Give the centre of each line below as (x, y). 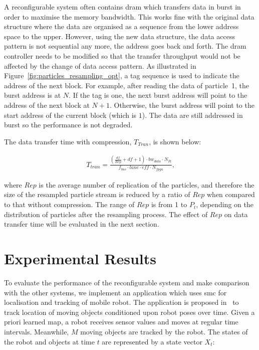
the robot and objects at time (49, 341)
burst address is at (33, 95)
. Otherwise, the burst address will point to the (182, 105)
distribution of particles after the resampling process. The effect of (106, 214)
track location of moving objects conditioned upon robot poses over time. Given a (129, 312)
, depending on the (225, 204)
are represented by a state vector (152, 341)
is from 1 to (169, 204)
